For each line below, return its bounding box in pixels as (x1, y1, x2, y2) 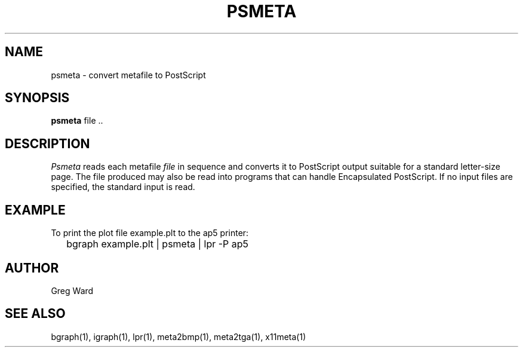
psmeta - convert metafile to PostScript (51, 69, 206, 80)
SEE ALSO (5, 306, 66, 322)
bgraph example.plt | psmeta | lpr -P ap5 (66, 238, 249, 250)
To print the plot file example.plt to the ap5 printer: (51, 228, 249, 238)
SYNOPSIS (5, 90, 70, 106)
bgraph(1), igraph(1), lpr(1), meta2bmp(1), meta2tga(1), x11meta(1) (51, 331, 306, 342)
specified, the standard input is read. (51, 182, 195, 192)
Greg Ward (51, 285, 94, 296)
